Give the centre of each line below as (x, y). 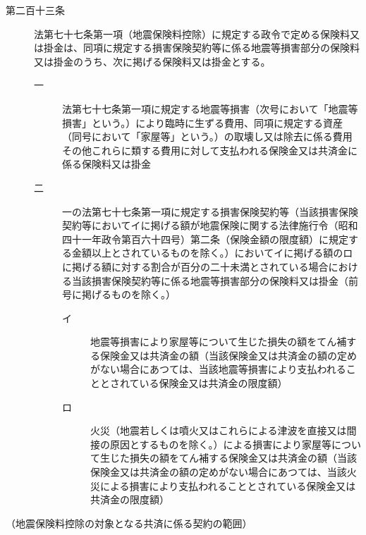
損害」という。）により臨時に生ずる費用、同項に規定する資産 (202, 122)
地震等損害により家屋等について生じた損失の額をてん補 (219, 342)
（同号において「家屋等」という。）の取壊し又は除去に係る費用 (207, 136)
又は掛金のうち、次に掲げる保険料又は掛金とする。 (152, 61)
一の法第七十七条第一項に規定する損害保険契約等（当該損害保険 (210, 211)
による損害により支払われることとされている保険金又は (228, 485)
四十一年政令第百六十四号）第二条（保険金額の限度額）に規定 (205, 239)
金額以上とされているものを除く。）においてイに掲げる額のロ (212, 253)
